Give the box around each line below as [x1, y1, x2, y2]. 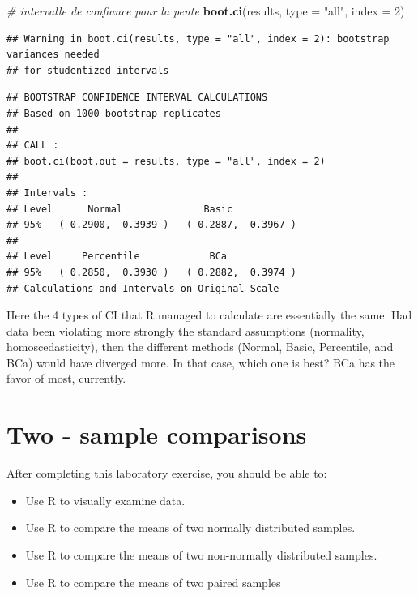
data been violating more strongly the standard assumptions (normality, [6, 322, 365, 339]
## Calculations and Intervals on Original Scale [6, 282, 279, 294]
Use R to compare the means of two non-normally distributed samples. [25, 546, 377, 563]
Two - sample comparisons [6, 418, 307, 451]
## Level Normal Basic [6, 203, 233, 215]
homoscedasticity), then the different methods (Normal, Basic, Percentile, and [6, 338, 394, 355]
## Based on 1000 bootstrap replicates [6, 107, 221, 119]
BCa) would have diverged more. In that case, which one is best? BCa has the [6, 354, 395, 371]
